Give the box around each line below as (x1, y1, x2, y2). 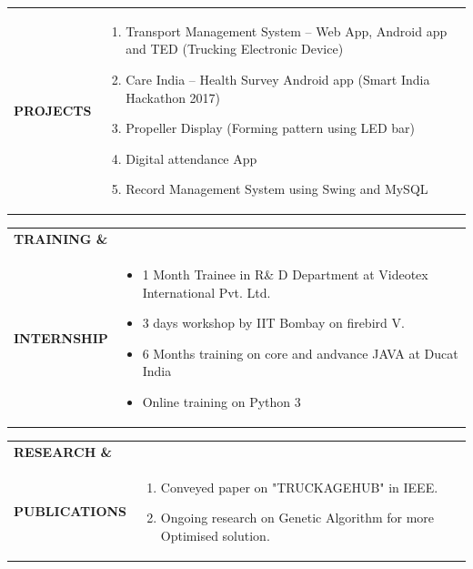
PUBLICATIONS (14, 502, 127, 521)
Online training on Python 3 (142, 391, 301, 411)
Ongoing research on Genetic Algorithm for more (160, 508, 435, 527)
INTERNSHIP (14, 328, 108, 347)
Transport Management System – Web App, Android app (126, 21, 448, 40)
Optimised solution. (160, 525, 270, 544)
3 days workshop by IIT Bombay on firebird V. (142, 313, 405, 332)
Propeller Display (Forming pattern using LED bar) (126, 118, 415, 137)
